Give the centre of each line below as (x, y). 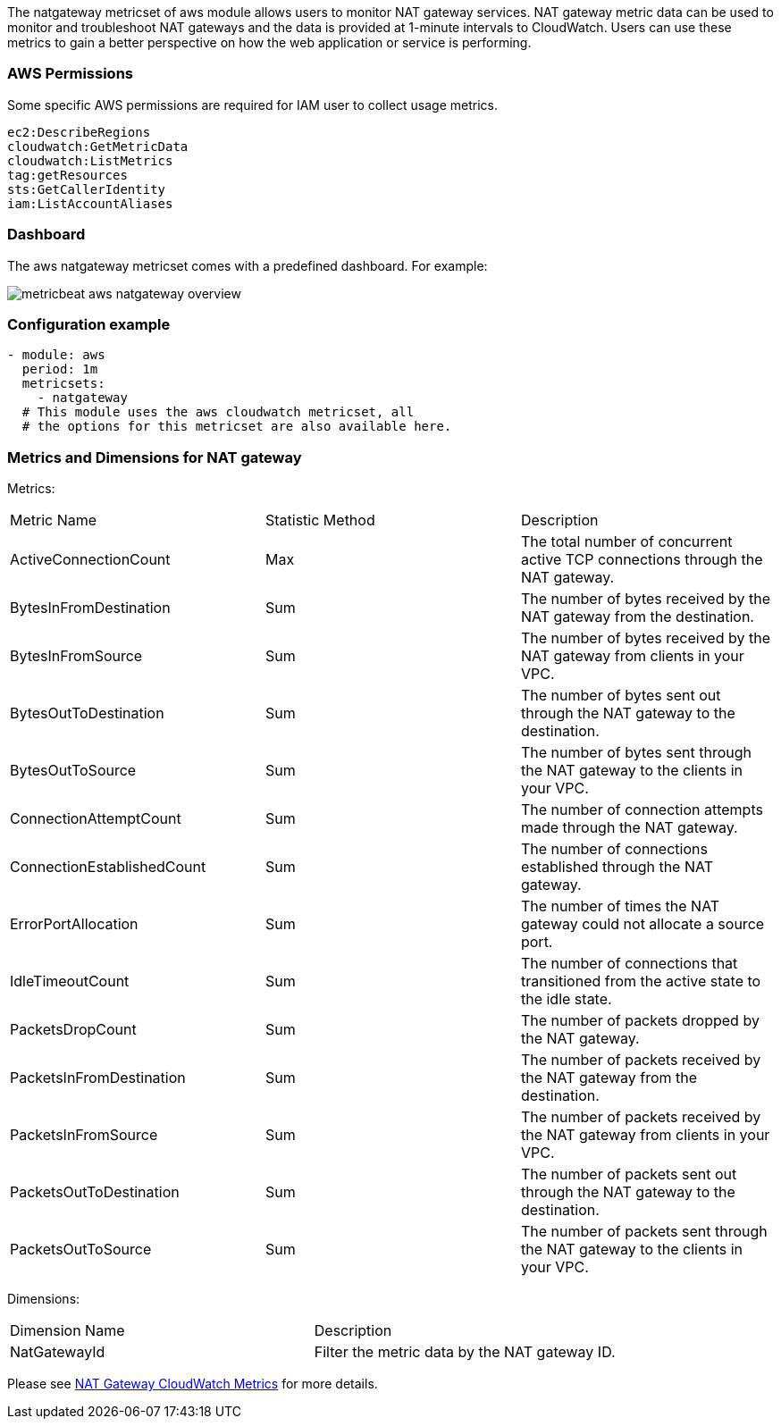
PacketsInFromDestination (98, 1078)
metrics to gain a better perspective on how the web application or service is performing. (269, 42)
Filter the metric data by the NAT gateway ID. (465, 1352)
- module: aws (56, 355)
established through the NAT (617, 867)
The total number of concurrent (626, 541)
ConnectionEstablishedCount (108, 867)
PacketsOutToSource (81, 1249)
